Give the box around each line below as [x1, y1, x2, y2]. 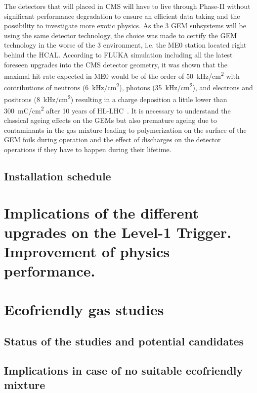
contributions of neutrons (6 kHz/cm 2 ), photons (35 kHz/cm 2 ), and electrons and [4, 81, 253, 93]
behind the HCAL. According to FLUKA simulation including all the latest [4, 49, 233, 59]
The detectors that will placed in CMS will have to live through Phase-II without [4, 1, 251, 11]
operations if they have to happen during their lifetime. [4, 144, 171, 154]
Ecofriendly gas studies [4, 299, 164, 320]
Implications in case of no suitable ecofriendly [4, 362, 243, 378]
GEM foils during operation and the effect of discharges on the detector [4, 134, 221, 145]
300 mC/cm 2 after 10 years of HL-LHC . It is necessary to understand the [4, 104, 231, 115]
